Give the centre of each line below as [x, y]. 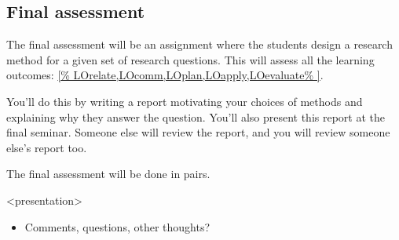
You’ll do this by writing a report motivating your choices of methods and [185, 101]
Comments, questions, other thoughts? [117, 226]
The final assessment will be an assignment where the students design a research [199, 44]
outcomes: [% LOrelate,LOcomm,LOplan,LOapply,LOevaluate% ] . [165, 75]
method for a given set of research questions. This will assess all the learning [190, 59]
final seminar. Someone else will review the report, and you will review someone [198, 132]
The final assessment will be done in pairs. [108, 174]
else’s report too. [47, 147]
